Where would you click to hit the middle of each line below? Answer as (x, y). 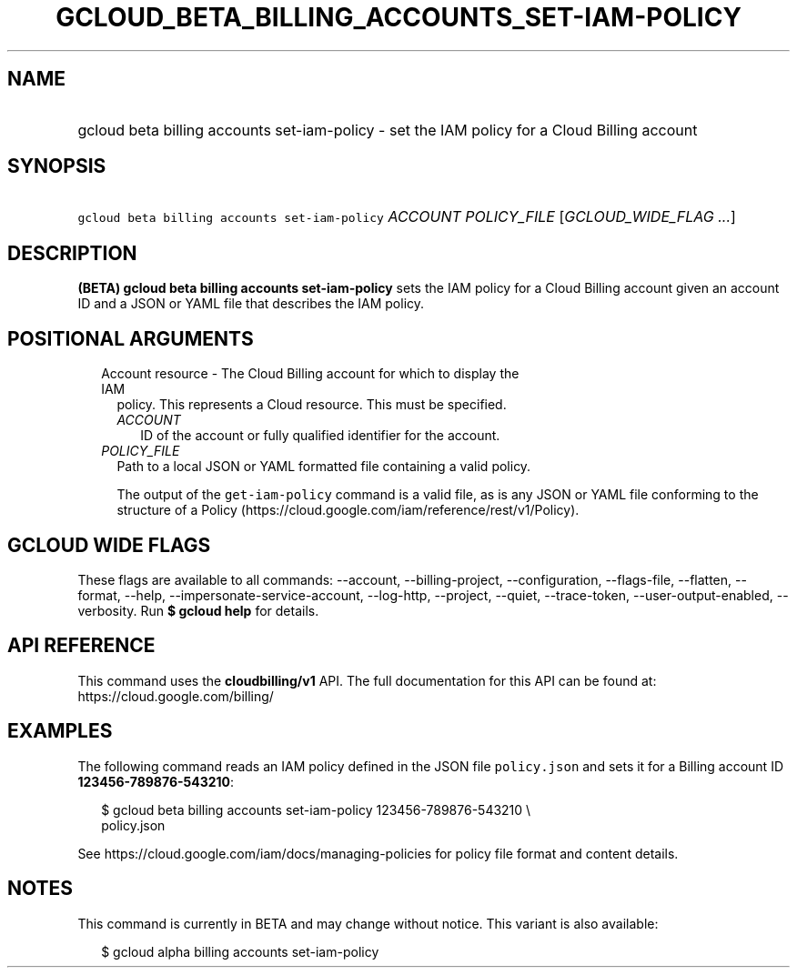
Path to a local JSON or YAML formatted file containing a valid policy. (324, 467)
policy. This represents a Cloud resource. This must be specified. (312, 405)
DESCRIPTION (72, 253)
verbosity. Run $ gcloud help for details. (198, 610)
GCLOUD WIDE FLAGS (109, 545)
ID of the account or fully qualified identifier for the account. (320, 436)
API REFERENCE (81, 646)
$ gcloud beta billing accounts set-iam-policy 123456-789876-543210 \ (316, 809)
